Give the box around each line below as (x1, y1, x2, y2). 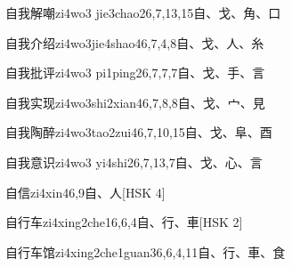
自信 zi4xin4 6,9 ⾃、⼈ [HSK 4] (5, 182, 166, 201)
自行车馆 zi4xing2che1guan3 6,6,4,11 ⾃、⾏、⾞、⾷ (5, 242, 286, 261)
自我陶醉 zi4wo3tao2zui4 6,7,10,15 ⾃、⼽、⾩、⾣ (5, 123, 272, 142)
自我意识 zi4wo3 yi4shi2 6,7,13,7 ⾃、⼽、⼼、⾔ (5, 152, 263, 171)
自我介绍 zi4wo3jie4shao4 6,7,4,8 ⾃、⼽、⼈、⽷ (5, 33, 264, 52)
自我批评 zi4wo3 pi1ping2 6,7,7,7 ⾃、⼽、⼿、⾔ (5, 63, 265, 82)
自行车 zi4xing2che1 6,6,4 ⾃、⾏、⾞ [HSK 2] (5, 213, 243, 231)
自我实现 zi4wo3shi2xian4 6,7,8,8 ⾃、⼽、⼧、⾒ (5, 93, 265, 111)
